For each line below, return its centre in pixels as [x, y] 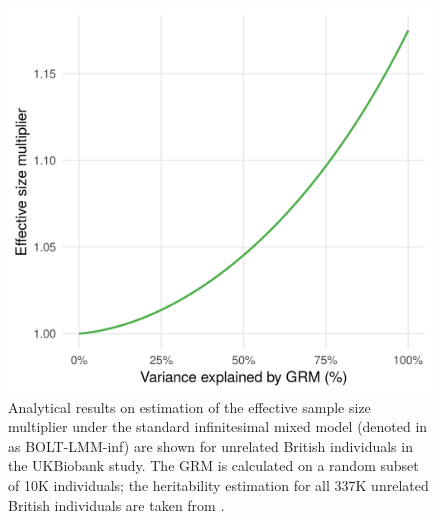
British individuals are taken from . [116, 504]
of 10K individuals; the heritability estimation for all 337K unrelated [218, 485]
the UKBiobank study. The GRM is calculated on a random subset [213, 465]
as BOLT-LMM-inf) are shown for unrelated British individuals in [210, 445]
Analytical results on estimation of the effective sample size [189, 406]
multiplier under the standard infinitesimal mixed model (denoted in [218, 426]
